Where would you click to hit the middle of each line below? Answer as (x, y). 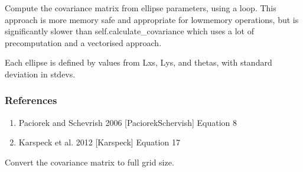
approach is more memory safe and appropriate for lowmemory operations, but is (152, 19)
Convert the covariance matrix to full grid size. (89, 162)
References (31, 100)
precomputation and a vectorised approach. (83, 42)
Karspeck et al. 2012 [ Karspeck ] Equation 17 (99, 142)
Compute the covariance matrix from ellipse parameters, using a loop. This (141, 8)
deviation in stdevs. (40, 74)
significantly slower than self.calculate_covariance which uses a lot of (129, 31)
